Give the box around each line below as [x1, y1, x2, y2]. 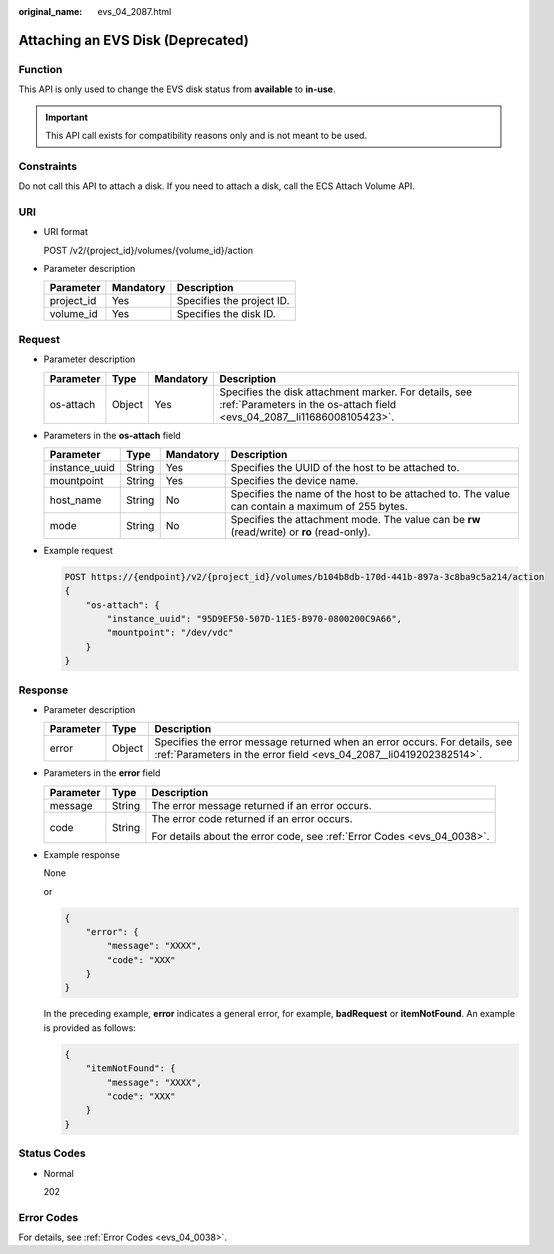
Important [45, 111, 89, 123]
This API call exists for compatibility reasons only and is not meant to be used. [45, 129, 368, 141]
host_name [49, 493, 102, 507]
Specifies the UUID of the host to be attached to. [230, 460, 460, 474]
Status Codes [18, 1146, 86, 1160]
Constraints [18, 159, 78, 173]
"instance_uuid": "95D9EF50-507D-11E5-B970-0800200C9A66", [106, 613, 403, 625]
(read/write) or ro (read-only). [230, 525, 371, 539]
